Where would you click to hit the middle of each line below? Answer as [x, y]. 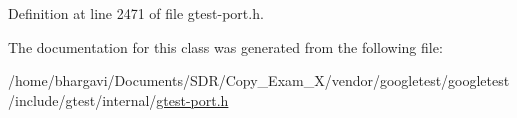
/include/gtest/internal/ [82, 99]
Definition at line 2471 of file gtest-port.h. [136, 13]
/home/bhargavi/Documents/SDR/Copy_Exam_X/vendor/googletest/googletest [259, 80]
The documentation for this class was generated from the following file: [225, 46]
